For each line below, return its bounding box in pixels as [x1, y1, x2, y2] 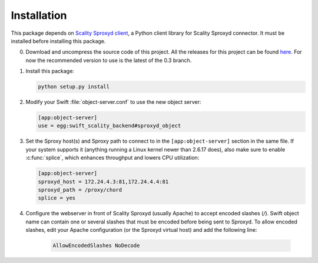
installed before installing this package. [11, 37, 106, 44]
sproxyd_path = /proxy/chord [38, 186, 122, 193]
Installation [11, 9, 67, 22]
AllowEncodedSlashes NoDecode [52, 242, 140, 249]
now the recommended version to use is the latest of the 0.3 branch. [25, 57, 192, 64]
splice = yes [38, 195, 76, 202]
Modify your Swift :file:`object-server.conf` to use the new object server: [25, 98, 201, 106]
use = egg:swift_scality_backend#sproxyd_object [38, 123, 181, 129]
